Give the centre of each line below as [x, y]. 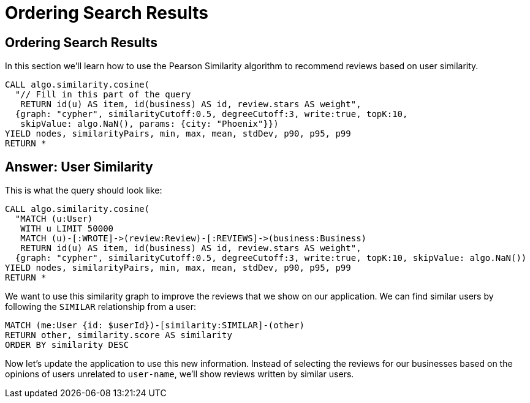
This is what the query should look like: [84, 190]
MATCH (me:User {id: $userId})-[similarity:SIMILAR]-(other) [155, 326]
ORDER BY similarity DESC [67, 345]
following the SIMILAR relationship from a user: [101, 307]
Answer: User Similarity [79, 167]
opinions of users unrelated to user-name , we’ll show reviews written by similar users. [180, 374]
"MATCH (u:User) [54, 219]
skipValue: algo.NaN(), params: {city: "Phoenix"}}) [150, 124]
